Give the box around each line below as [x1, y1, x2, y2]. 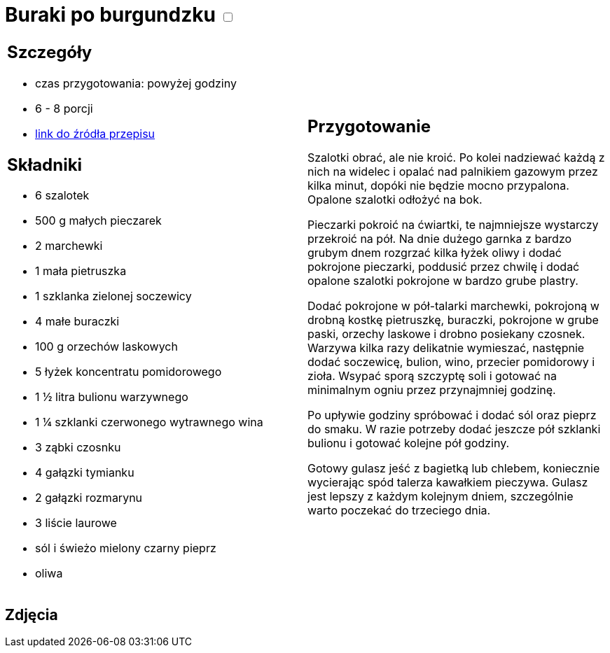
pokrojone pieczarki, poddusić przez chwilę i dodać [307, 260, 580, 274]
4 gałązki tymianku [35, 465, 134, 480]
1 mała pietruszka [35, 264, 127, 279]
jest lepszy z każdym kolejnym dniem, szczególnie [307, 489, 574, 504]
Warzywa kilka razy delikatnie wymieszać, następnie [307, 341, 585, 356]
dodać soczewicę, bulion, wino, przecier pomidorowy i [307, 355, 595, 370]
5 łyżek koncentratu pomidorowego [35, 365, 222, 379]
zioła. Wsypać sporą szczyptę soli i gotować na [307, 369, 557, 384]
